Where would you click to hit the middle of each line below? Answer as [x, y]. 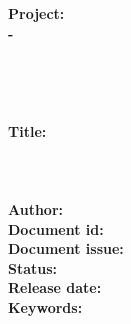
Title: [27, 130]
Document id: [56, 228]
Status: [33, 267]
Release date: [55, 287]
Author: [36, 208]
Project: [36, 13]
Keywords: [45, 306]
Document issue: [66, 248]
